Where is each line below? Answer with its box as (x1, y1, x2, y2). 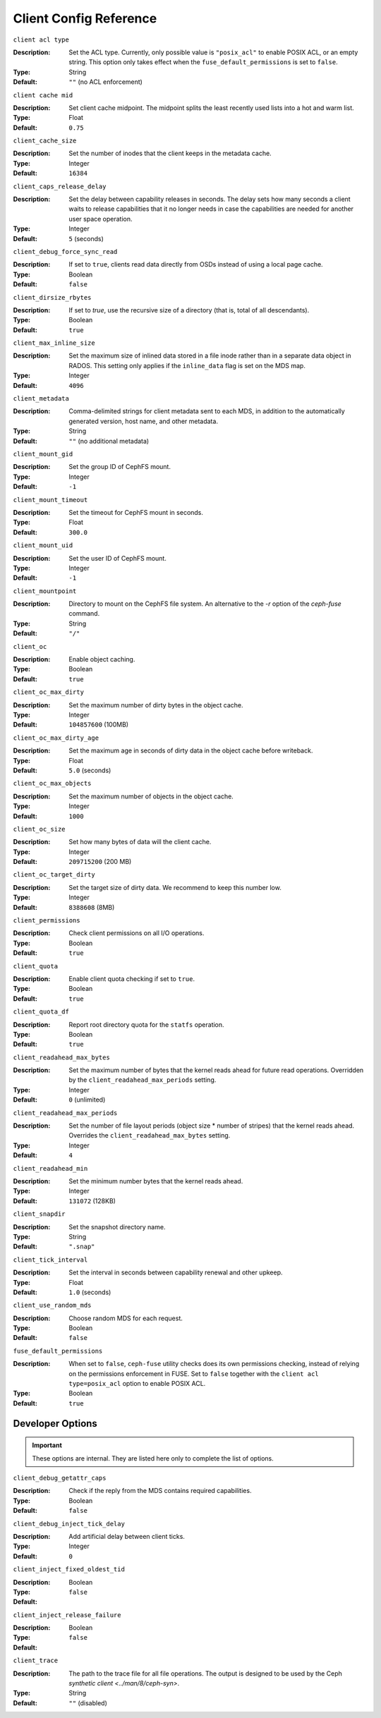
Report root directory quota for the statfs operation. (68, 1020, 225, 1029)
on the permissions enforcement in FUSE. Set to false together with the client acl (68, 1369, 319, 1378)
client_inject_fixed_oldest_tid (13, 1566, 125, 1573)
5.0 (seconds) (68, 766, 111, 774)
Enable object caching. (68, 655, 135, 664)
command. (68, 609, 100, 618)
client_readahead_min (13, 1164, 88, 1172)
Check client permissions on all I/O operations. (68, 929, 205, 937)
